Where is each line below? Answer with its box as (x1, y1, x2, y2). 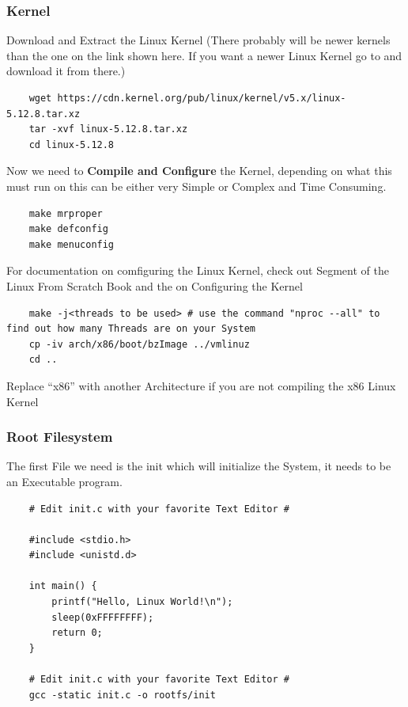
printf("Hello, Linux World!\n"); (51, 596, 233, 608)
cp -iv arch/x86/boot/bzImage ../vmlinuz (28, 338, 250, 350)
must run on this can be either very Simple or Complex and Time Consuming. (6, 177, 387, 194)
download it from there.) (6, 63, 126, 79)
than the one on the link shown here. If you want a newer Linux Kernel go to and (6, 47, 402, 63)
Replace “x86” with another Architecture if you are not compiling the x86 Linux (6, 377, 396, 393)
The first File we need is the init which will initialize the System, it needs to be (6, 458, 391, 474)
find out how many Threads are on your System (6, 323, 255, 335)
